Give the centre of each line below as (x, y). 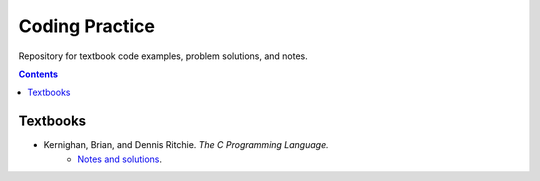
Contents (38, 74)
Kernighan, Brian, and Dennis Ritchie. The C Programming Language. (186, 145)
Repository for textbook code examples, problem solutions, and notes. (163, 56)
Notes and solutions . (120, 159)
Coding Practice (86, 26)
